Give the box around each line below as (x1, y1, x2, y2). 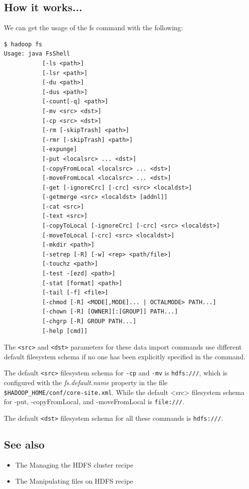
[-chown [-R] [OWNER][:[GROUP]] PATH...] (42, 308, 178, 315)
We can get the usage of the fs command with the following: (4, 22, 183, 33)
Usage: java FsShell (4, 50, 71, 58)
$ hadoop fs (4, 40, 42, 48)
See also (4, 437, 45, 452)
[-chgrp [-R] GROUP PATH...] (42, 318, 137, 325)
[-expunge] (42, 146, 77, 153)
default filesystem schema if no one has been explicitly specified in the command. (4, 351, 246, 361)
